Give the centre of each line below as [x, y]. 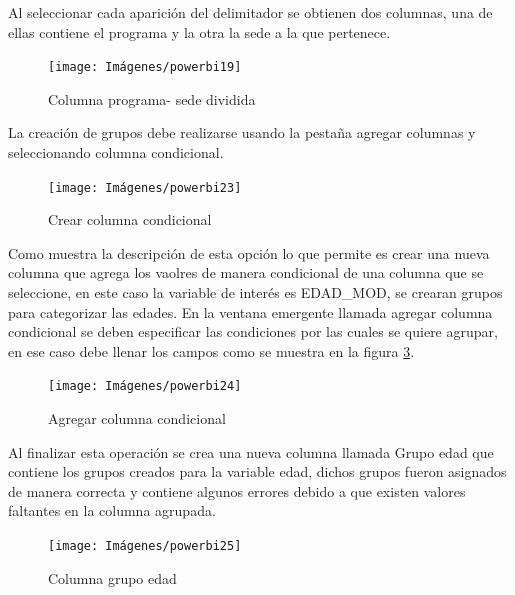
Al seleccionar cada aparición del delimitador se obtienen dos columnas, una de [250, 12]
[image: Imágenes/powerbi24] [145, 386]
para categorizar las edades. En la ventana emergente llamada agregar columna [250, 311]
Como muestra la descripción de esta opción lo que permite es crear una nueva [249, 252]
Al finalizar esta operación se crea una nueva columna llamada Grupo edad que [251, 451]
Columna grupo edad [112, 577]
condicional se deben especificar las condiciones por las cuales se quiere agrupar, [253, 331]
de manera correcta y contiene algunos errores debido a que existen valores [237, 490]
